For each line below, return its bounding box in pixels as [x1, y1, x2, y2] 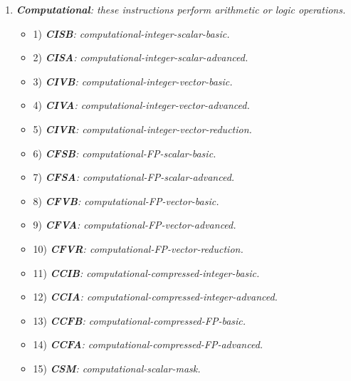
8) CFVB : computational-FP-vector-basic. [33, 193, 219, 208]
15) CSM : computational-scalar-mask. [33, 360, 201, 375]
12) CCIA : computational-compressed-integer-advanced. [33, 289, 278, 304]
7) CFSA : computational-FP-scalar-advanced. [33, 169, 235, 184]
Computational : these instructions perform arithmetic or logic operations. [16, 2, 346, 16]
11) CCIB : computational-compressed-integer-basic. [33, 265, 260, 280]
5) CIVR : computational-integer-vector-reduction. [33, 121, 252, 136]
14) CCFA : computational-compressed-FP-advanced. [33, 337, 263, 352]
